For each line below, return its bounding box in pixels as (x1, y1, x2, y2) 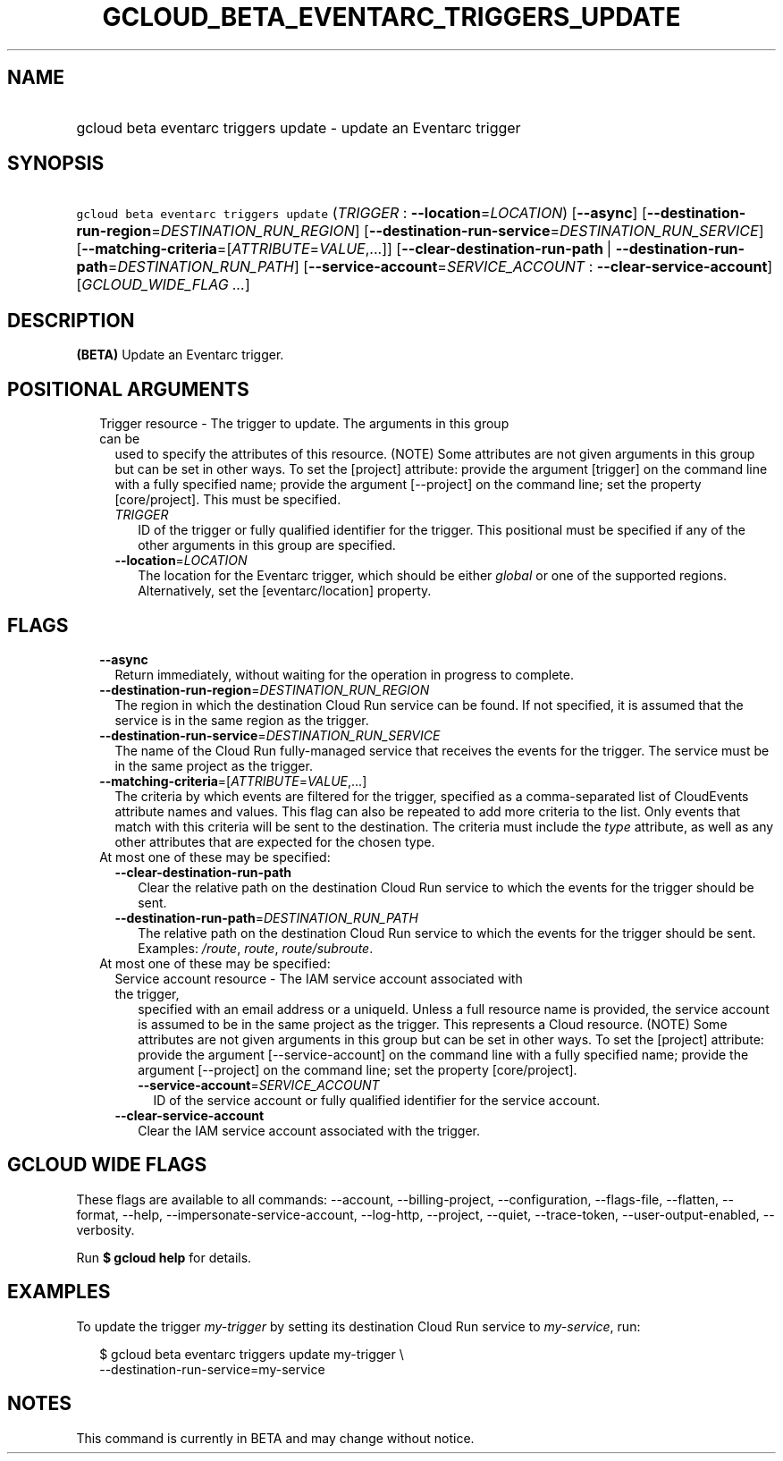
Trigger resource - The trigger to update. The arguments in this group (99, 416, 509, 432)
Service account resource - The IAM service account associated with (114, 970, 523, 986)
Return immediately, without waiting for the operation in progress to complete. (114, 666, 574, 682)
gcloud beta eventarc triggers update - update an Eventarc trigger (76, 118, 521, 137)
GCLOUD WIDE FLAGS (7, 1153, 207, 1177)
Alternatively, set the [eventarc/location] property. (138, 583, 432, 599)
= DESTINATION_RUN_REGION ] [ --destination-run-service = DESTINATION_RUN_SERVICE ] (151, 222, 764, 241)
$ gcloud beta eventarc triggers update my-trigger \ (99, 1346, 404, 1362)
